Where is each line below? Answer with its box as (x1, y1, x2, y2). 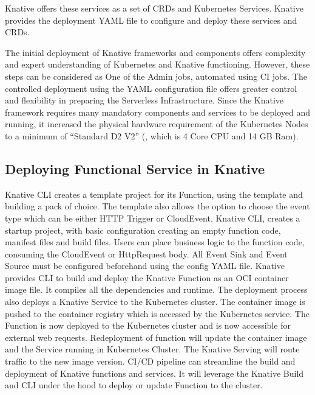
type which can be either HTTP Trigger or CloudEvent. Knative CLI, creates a (5, 211, 300, 224)
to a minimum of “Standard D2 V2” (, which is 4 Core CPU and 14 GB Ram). (5, 129, 299, 142)
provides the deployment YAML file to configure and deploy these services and (5, 13, 297, 26)
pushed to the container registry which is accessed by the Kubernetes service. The (5, 307, 310, 320)
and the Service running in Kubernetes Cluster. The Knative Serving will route (5, 343, 300, 355)
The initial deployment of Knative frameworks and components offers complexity (5, 46, 306, 58)
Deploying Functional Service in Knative (5, 159, 265, 178)
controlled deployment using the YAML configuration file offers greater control (5, 82, 297, 94)
